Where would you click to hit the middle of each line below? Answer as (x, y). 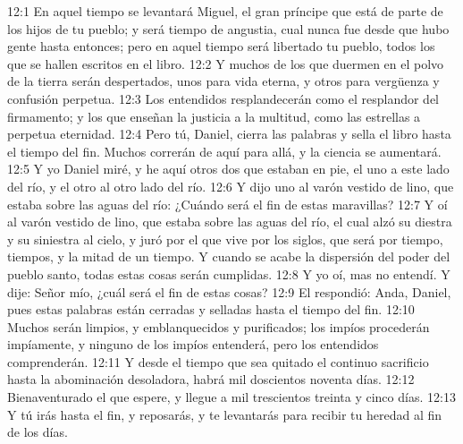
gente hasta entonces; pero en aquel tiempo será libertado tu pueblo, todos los (221, 46)
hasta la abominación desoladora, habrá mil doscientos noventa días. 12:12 (211, 379)
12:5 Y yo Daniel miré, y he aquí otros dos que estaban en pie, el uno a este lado (228, 169)
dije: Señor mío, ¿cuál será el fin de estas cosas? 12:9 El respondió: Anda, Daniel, (229, 291)
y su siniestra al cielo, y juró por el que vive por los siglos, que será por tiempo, (225, 239)
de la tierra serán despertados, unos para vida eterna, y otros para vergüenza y (223, 81)
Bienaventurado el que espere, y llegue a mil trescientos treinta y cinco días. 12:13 (231, 397)
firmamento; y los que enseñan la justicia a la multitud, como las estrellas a (214, 116)
